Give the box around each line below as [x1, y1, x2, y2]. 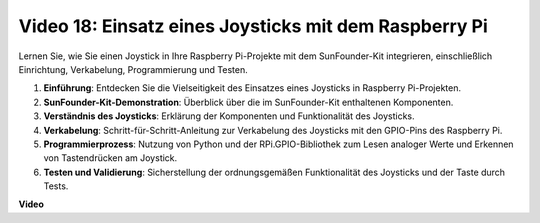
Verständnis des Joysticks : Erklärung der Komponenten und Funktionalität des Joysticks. [43, 110, 415, 122]
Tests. [43, 180, 69, 192]
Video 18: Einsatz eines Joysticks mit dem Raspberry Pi [18, 15, 489, 37]
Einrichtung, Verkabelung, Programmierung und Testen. [18, 63, 249, 75]
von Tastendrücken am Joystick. [43, 152, 178, 164]
